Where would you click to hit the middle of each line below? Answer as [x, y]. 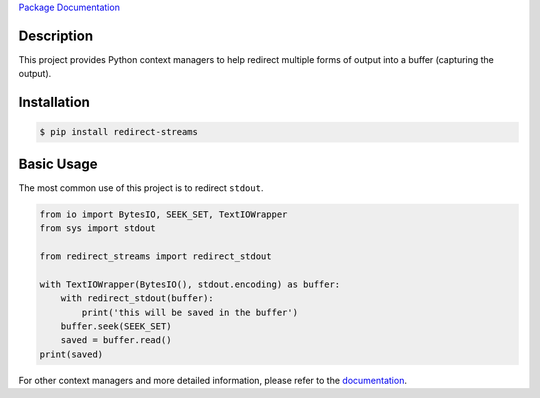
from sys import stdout [98, 228]
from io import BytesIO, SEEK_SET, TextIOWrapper [163, 214]
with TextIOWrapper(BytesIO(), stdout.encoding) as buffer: [190, 284]
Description [56, 35]
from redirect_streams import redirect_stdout [155, 256]
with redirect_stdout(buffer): [137, 298]
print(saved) [71, 354]
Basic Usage [58, 163]
